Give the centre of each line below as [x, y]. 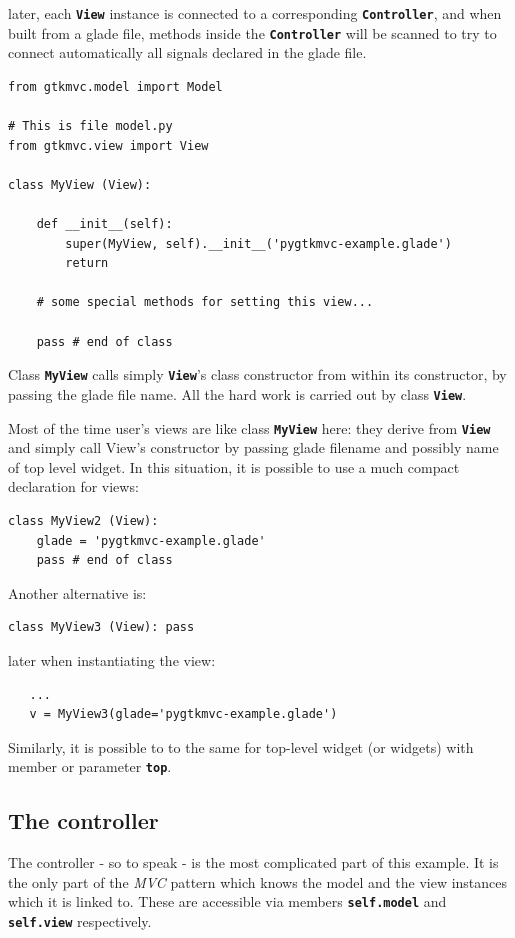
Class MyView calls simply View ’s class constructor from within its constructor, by [257, 374]
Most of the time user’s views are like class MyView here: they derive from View [249, 427]
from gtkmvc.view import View [108, 145]
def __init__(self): [104, 224]
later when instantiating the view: [112, 659]
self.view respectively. [80, 921]
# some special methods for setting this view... [205, 302]
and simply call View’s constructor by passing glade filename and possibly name [253, 447]
